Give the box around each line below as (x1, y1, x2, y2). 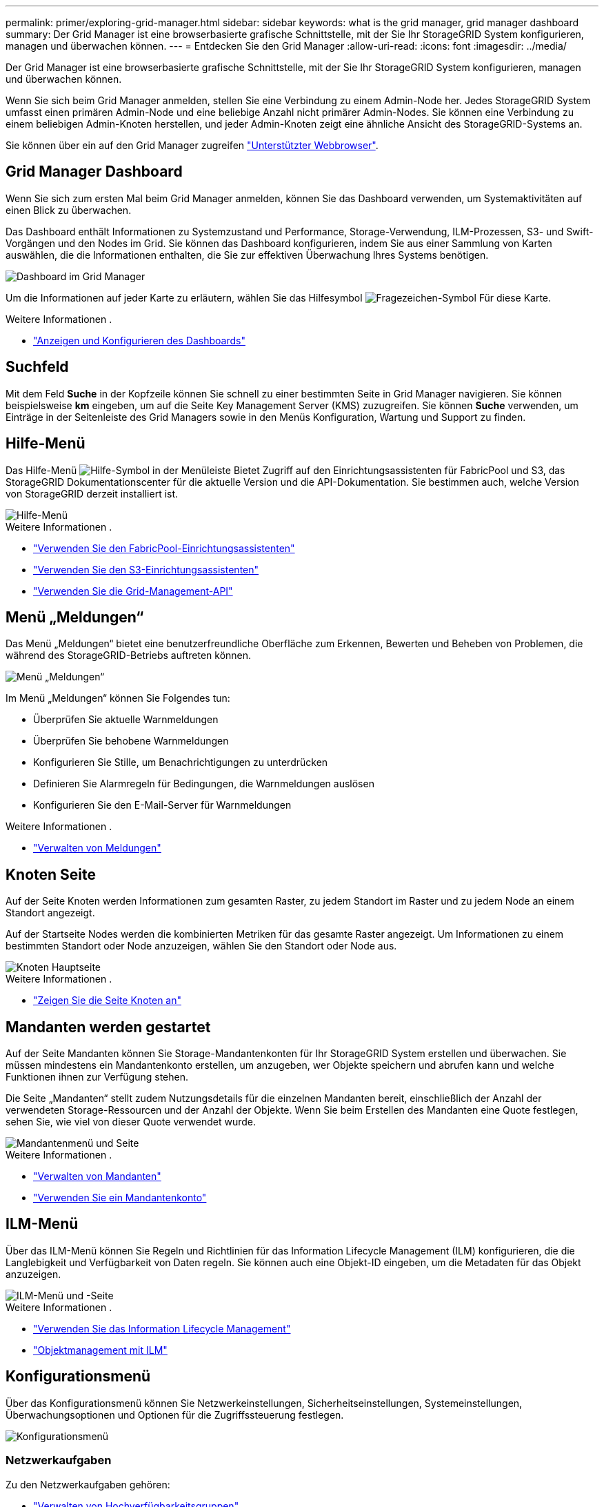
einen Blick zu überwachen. (6, 204, 132, 216)
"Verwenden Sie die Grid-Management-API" (33, 584, 233, 597)
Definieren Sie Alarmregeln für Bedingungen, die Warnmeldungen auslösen (33, 778, 374, 790)
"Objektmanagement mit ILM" (33, 1343, 168, 1356)
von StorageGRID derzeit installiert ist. (6, 487, 179, 500)
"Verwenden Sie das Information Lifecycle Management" (33, 1322, 291, 1334)
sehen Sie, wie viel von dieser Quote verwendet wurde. (6, 1116, 256, 1128)
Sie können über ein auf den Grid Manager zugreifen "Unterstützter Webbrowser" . (6, 139, 379, 151)
